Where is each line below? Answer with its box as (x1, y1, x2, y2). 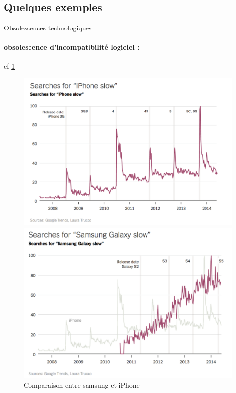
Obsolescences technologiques (4, 23, 92, 33)
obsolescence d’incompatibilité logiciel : (4, 42, 140, 52)
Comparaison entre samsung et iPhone (24, 380, 140, 390)
